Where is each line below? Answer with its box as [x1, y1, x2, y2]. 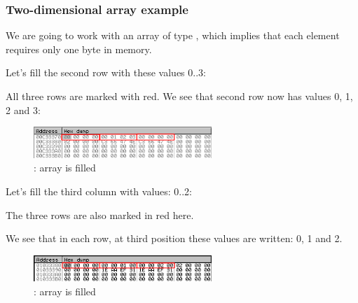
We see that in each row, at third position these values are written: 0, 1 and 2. [6, 231, 343, 246]
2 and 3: [6, 102, 41, 117]
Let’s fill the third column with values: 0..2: [6, 183, 193, 198]
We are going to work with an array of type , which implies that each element [6, 28, 340, 43]
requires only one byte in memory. [6, 41, 152, 56]
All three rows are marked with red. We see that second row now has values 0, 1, [6, 89, 353, 103]
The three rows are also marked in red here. [6, 207, 194, 222]
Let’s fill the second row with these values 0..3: [6, 65, 206, 80]
